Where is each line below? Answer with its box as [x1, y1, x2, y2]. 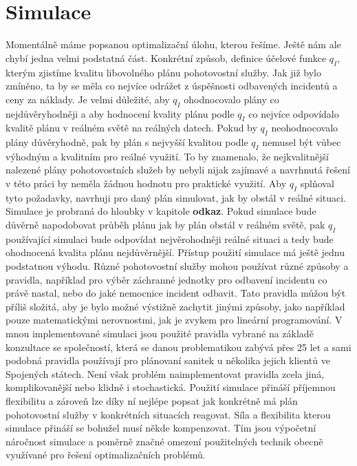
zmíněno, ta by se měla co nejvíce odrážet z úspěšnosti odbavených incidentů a [6, 78, 338, 93]
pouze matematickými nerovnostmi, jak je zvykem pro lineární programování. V [6, 313, 343, 327]
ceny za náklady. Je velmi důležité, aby [6, 92, 170, 106]
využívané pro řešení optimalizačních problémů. [6, 447, 206, 462]
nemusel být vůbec [262, 135, 341, 149]
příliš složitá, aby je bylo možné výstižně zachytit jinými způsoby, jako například [6, 299, 345, 313]
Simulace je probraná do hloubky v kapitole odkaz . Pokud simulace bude [6, 204, 316, 218]
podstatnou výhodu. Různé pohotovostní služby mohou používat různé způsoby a [6, 259, 349, 273]
